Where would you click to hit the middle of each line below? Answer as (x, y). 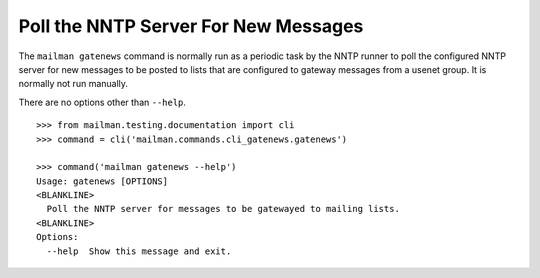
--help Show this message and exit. (139, 251)
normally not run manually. (73, 84)
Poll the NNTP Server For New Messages (191, 26)
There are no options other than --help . (102, 102)
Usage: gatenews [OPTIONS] (102, 181)
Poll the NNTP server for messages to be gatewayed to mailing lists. (223, 209)
